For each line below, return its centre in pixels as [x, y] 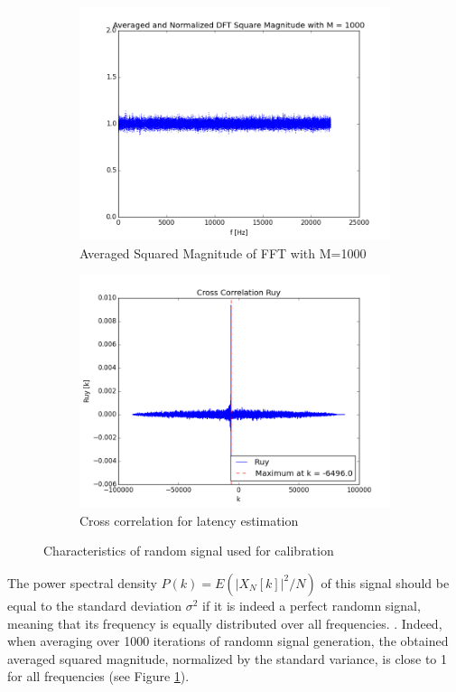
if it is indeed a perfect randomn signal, [312, 605]
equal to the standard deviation [95, 605]
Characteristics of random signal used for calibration [189, 551]
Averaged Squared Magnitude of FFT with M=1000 [223, 252]
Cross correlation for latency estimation [189, 520]
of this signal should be [385, 582]
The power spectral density [82, 582]
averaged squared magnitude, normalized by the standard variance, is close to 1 [227, 658]
